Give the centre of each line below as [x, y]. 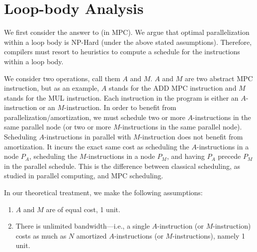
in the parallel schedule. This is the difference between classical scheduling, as [122, 166]
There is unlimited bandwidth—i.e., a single [83, 226]
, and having [186, 156]
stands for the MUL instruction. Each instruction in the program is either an [121, 97]
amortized [91, 235]
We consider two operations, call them [62, 78]
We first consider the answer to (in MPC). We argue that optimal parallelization [127, 32]
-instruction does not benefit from [191, 137]
